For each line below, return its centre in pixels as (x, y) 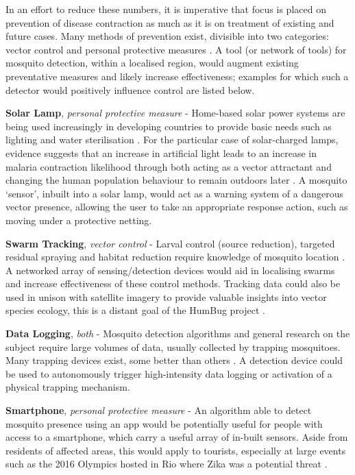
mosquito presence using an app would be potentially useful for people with (164, 423)
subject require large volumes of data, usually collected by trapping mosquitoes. (173, 346)
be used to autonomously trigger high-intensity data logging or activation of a (169, 373)
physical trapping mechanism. (68, 387)
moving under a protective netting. (79, 220)
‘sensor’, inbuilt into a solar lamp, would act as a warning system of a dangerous (175, 193)
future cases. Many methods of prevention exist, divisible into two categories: (167, 36)
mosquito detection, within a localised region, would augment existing (152, 63)
